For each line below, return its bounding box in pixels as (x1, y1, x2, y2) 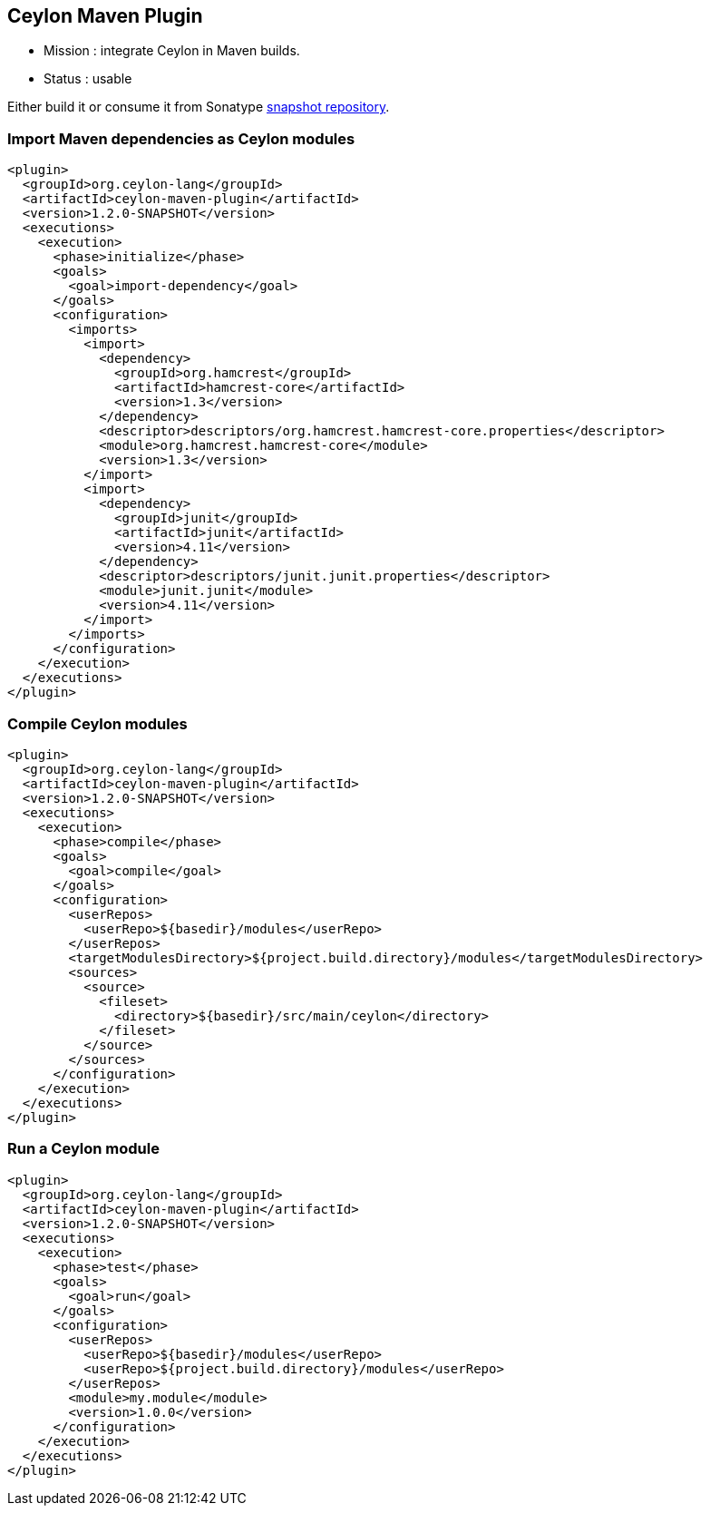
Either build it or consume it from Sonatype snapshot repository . (7, 99, 390, 115)
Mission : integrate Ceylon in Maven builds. (44, 43, 300, 59)
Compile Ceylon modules (7, 714, 188, 733)
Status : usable (44, 71, 132, 87)
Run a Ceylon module (7, 1139, 160, 1158)
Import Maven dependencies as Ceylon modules (7, 129, 355, 148)
